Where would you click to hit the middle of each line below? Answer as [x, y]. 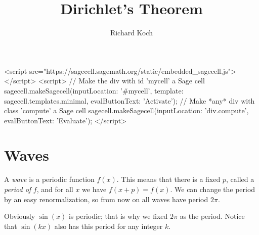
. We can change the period [213, 189]
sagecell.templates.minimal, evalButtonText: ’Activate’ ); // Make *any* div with [129, 100]
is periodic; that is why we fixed [118, 216]
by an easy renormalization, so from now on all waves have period [106, 199]
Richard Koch [132, 33]
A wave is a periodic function [49, 179]
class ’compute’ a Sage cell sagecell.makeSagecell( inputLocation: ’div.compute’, [126, 110]
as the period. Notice [212, 216]
